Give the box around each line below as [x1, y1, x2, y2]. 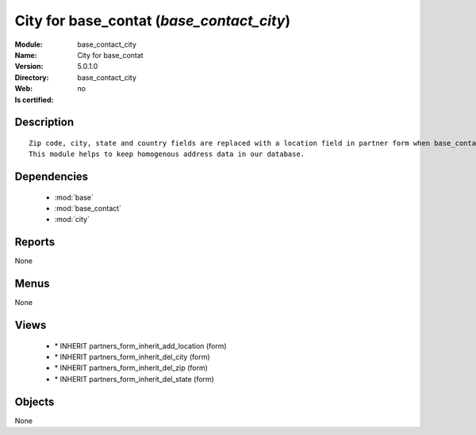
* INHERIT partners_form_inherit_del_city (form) [54, 353, 210, 362]
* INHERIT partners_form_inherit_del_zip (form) [54, 363, 208, 372]
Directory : [14, 72, 49, 82]
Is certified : [14, 95, 54, 105]
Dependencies [14, 170, 89, 184]
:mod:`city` [54, 215, 90, 224]
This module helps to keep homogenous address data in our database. [29, 150, 305, 158]
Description [14, 116, 75, 129]
